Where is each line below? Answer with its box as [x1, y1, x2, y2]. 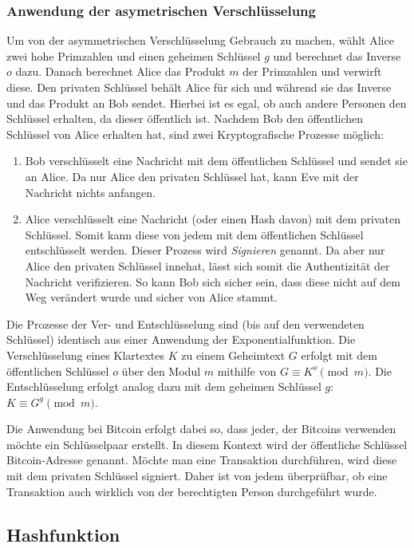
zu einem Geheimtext [181, 346, 286, 363]
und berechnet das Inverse [273, 47, 401, 64]
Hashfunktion [6, 522, 120, 546]
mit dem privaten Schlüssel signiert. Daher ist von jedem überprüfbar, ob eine [6, 467, 388, 484]
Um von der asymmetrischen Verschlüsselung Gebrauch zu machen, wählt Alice [6, 32, 394, 49]
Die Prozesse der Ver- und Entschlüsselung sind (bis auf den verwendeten [6, 315, 365, 332]
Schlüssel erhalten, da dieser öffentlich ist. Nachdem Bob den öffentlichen [6, 110, 363, 127]
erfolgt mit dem [301, 346, 377, 363]
